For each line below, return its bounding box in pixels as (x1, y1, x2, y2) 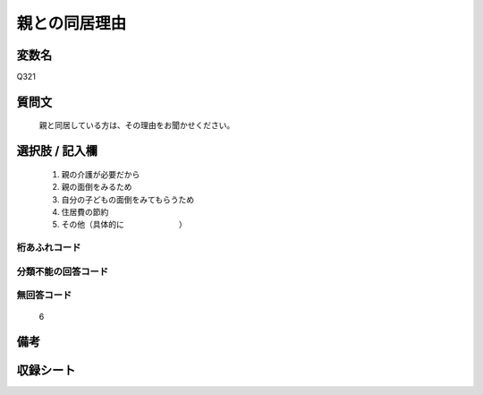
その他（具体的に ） (61, 219, 187, 230)
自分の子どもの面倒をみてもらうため (61, 193, 195, 205)
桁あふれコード (16, 242, 81, 254)
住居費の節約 (61, 207, 109, 218)
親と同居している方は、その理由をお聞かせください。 (38, 120, 235, 131)
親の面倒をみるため (61, 182, 132, 193)
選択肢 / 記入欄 (16, 143, 98, 159)
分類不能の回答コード (16, 265, 109, 278)
